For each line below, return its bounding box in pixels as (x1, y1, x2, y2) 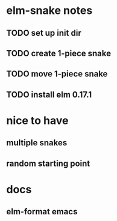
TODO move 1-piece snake (6, 69, 108, 79)
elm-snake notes (6, 4, 93, 18)
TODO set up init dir (6, 28, 81, 38)
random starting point (6, 158, 90, 168)
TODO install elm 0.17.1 (6, 89, 92, 100)
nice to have (6, 113, 69, 127)
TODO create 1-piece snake (6, 48, 112, 58)
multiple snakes (6, 137, 68, 148)
